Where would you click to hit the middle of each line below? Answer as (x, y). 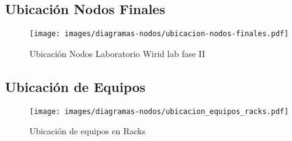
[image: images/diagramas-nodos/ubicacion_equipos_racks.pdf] (159, 111)
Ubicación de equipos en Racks (87, 131)
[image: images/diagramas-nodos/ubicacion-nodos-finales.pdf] (159, 34)
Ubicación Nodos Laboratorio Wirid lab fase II (117, 53)
